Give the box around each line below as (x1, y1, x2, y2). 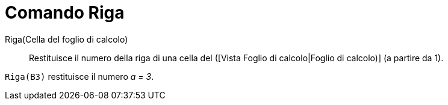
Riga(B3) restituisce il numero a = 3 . (5, 71, 154, 82)
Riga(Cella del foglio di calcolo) (5, 34, 128, 44)
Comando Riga (5, 2, 125, 23)
